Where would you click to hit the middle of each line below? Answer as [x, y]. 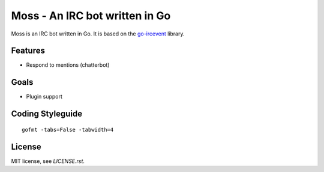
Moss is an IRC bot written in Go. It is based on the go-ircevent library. [98, 34]
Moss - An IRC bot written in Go [91, 16]
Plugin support [44, 97]
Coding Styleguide [47, 114]
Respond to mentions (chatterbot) [68, 65]
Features [28, 51]
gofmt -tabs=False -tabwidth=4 [68, 130]
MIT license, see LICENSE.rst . [48, 161]
